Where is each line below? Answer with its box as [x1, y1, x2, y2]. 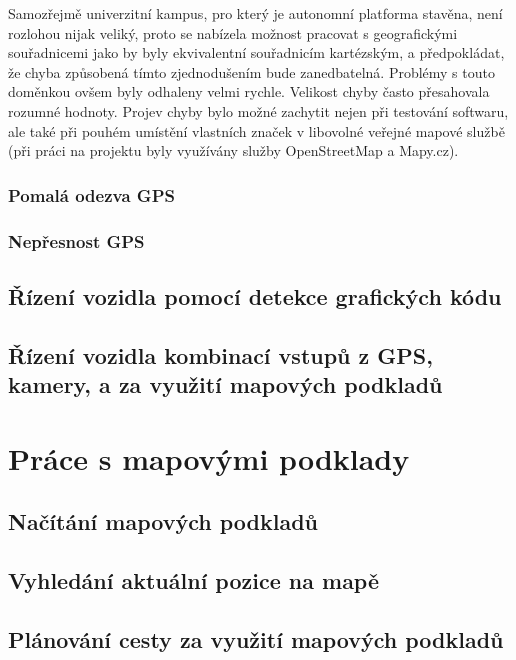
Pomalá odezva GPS [8, 182, 175, 207]
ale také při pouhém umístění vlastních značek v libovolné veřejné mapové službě [8, 120, 505, 141]
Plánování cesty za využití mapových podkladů [8, 623, 504, 654]
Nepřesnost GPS [8, 228, 145, 253]
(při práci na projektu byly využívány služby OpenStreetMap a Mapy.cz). [8, 140, 459, 161]
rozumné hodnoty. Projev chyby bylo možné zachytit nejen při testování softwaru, [8, 100, 509, 121]
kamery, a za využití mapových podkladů [8, 369, 443, 399]
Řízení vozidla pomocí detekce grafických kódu [8, 280, 502, 311]
